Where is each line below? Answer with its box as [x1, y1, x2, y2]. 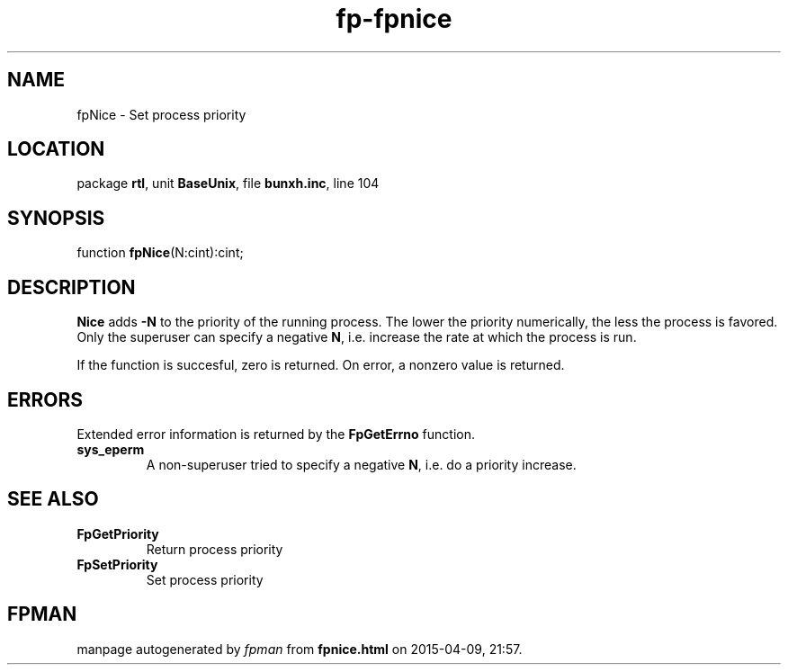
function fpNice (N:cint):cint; [76, 245, 244, 261]
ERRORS [7, 388, 84, 411]
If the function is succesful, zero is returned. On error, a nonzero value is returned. [76, 357, 565, 373]
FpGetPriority [76, 525, 159, 542]
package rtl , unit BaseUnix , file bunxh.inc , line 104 [76, 175, 380, 192]
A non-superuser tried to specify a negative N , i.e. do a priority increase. [146, 456, 577, 472]
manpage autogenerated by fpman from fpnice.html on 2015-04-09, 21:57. [76, 641, 523, 657]
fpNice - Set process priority [76, 106, 246, 122]
